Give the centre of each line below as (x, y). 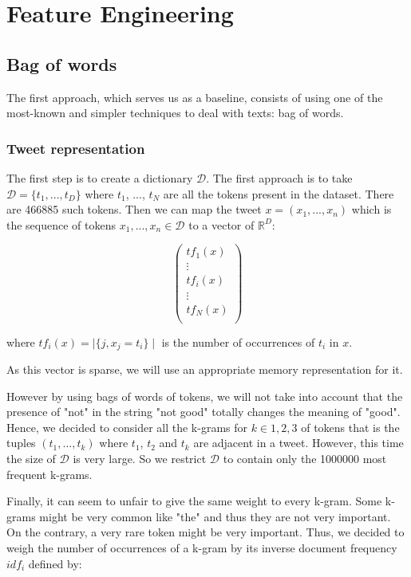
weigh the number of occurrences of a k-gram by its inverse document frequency (202, 548)
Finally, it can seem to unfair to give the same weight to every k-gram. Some (194, 501)
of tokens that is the (350, 427)
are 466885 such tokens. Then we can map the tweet (134, 209)
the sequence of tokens (61, 224)
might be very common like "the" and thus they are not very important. (215, 516)
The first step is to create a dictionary (100, 177)
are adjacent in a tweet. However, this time (298, 443)
